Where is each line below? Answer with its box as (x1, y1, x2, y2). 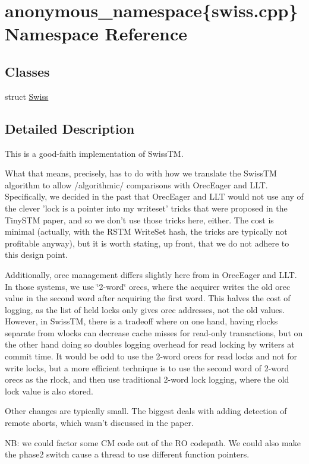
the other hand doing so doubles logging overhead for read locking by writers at (5, 338, 295, 351)
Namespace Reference (5, 21, 187, 46)
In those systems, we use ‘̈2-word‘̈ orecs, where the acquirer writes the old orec (5, 280, 291, 292)
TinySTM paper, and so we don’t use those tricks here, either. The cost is (5, 213, 274, 226)
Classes (5, 62, 50, 80)
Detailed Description (5, 119, 135, 137)
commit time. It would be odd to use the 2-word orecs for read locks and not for (5, 350, 297, 362)
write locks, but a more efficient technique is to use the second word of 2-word (5, 361, 289, 374)
